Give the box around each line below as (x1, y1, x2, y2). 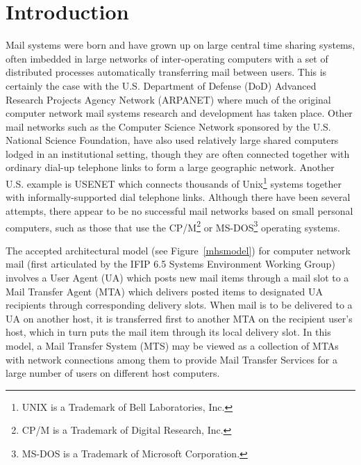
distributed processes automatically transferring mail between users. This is (6, 65, 327, 79)
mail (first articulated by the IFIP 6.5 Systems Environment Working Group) (6, 256, 335, 271)
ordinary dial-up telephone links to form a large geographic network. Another (6, 160, 335, 174)
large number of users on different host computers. (6, 366, 220, 380)
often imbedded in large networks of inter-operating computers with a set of (6, 51, 328, 65)
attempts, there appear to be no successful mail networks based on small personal (6, 203, 353, 218)
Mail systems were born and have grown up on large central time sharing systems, (6, 38, 355, 52)
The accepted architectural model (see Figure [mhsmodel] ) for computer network (6, 243, 351, 257)
